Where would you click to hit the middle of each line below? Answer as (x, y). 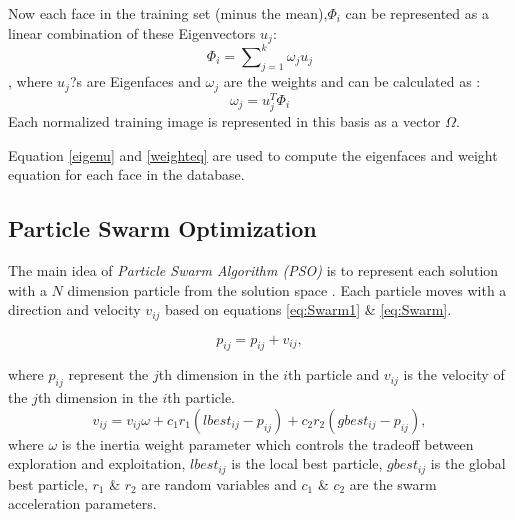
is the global (468, 463)
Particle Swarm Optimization (162, 228)
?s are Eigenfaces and (135, 81)
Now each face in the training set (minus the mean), (168, 13)
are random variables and (219, 483)
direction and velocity (74, 309)
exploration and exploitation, (97, 463)
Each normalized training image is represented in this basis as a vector (224, 121)
